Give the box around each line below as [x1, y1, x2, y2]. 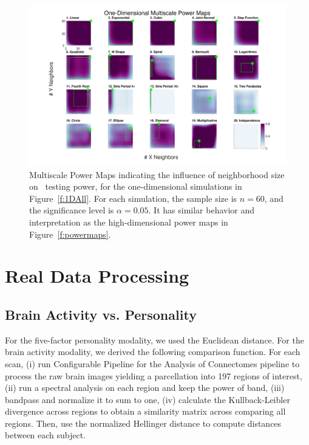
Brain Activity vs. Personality [5, 305, 197, 323]
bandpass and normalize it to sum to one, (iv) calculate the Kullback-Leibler [5, 393, 290, 405]
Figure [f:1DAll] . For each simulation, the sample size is [29, 191, 237, 204]
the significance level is [29, 204, 114, 216]
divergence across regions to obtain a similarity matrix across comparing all [5, 405, 286, 418]
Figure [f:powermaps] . [29, 227, 111, 240]
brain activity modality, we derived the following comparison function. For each [5, 345, 301, 358]
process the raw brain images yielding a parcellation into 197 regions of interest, [5, 369, 302, 382]
